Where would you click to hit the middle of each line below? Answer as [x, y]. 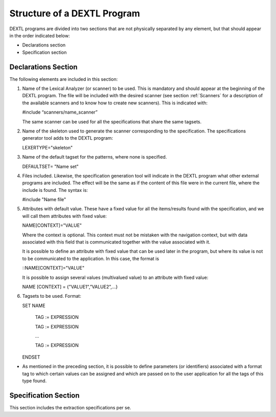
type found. [34, 381]
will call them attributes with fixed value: [64, 216]
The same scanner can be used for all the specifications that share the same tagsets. [112, 122]
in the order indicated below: [40, 35]
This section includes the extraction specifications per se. [70, 407]
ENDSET [31, 357]
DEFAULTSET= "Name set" [51, 166]
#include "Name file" [44, 200]
